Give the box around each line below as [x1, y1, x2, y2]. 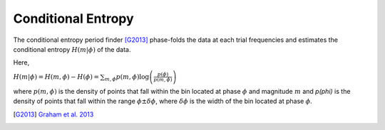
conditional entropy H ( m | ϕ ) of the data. [13, 45, 131, 53]
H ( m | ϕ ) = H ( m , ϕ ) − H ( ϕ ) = [13, 72, 100, 81]
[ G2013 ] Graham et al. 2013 [13, 110, 94, 119]
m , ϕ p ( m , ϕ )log [104, 72, 150, 82]
